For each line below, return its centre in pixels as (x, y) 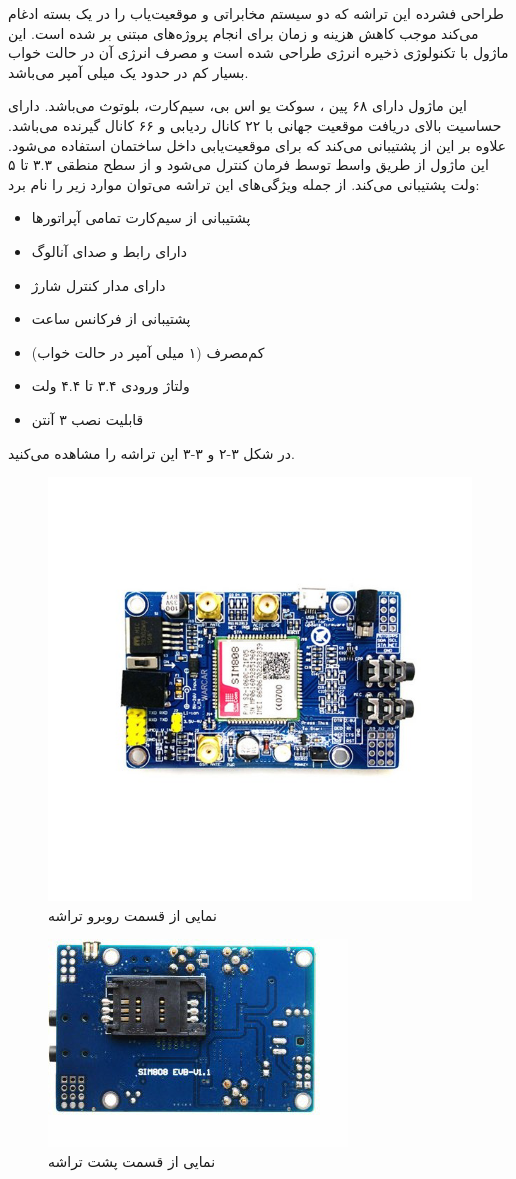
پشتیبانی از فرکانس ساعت (111, 318)
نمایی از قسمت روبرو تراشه (132, 914)
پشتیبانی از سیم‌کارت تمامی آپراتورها (141, 217)
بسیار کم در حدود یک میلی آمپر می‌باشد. (128, 71)
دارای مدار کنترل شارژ (98, 284)
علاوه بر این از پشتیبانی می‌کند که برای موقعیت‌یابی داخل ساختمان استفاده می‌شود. (257, 144)
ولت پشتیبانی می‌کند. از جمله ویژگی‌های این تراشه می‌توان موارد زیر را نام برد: (244, 183)
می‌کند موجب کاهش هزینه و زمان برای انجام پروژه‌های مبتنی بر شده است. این (243, 32)
